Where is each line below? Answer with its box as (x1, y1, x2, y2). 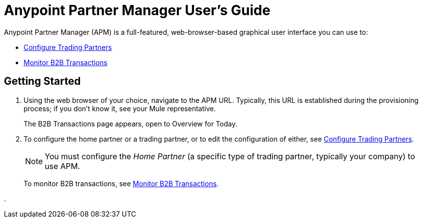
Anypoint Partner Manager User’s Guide (4, 2, 271, 19)
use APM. (45, 161, 81, 171)
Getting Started (4, 75, 81, 88)
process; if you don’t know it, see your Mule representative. (24, 104, 216, 113)
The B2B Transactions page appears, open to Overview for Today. (24, 119, 237, 128)
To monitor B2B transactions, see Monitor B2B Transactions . (24, 179, 219, 188)
